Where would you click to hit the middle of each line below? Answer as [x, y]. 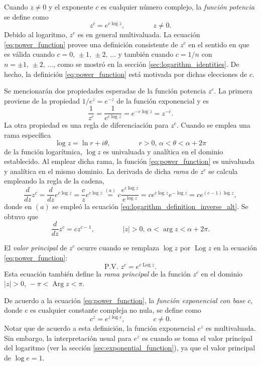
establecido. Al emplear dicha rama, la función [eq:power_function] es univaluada [129, 161]
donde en [18, 206]
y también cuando [146, 54]
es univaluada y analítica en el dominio [163, 151]
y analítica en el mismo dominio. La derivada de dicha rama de [101, 171]
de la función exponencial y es [163, 100]
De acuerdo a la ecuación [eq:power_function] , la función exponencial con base [125, 300]
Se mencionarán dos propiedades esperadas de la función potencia [105, 91]
